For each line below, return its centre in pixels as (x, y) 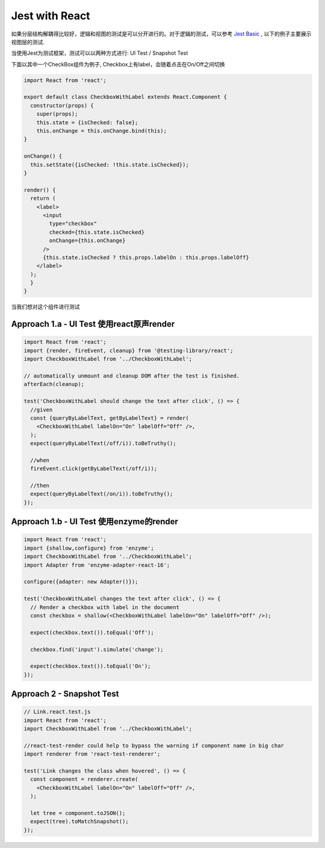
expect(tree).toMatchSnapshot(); (79, 821)
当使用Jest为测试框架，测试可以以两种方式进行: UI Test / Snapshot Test (100, 53)
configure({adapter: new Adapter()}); (81, 582)
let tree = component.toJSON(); (78, 813)
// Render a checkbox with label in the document (105, 607)
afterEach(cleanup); (54, 384)
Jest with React (51, 16)
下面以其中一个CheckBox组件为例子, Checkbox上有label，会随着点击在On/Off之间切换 (118, 64)
